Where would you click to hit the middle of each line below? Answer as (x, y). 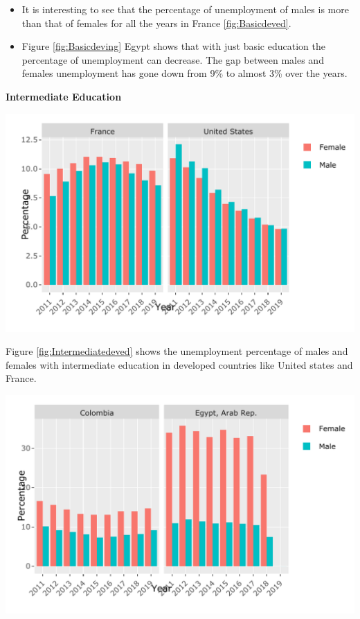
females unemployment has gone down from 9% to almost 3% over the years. (184, 73)
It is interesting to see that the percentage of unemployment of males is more (185, 9)
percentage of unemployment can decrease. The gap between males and (173, 59)
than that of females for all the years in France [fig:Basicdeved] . (156, 23)
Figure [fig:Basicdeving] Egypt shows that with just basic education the (173, 46)
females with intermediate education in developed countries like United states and (179, 364)
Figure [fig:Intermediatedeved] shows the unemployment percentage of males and (177, 351)
